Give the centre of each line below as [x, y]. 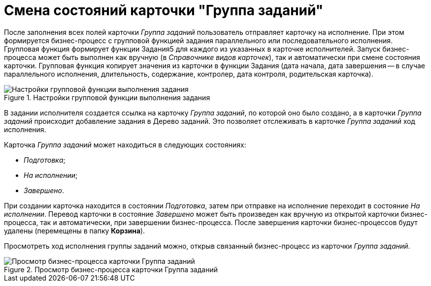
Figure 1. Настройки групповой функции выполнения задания [107, 97]
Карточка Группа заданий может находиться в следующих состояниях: [125, 144]
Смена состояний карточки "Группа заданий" [164, 10]
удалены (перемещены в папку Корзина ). [75, 230]
